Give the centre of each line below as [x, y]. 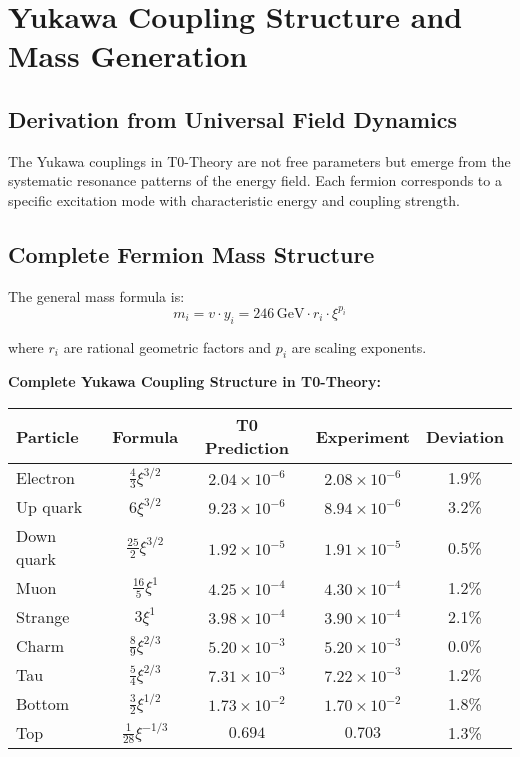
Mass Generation [128, 55]
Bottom [43, 704]
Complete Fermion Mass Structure [191, 253]
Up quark [49, 507]
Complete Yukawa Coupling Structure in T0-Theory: [194, 381]
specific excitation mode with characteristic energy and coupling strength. [234, 199]
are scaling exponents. [359, 346]
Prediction [247, 448]
